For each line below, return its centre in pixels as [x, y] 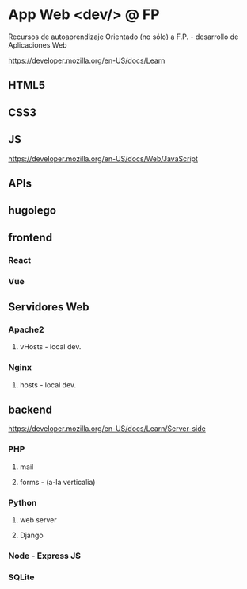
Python [23, 502]
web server [38, 520]
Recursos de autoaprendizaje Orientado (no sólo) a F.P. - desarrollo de [123, 37]
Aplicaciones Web [38, 44]
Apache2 [27, 329]
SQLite [21, 577]
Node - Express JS [45, 556]
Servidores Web [49, 307]
